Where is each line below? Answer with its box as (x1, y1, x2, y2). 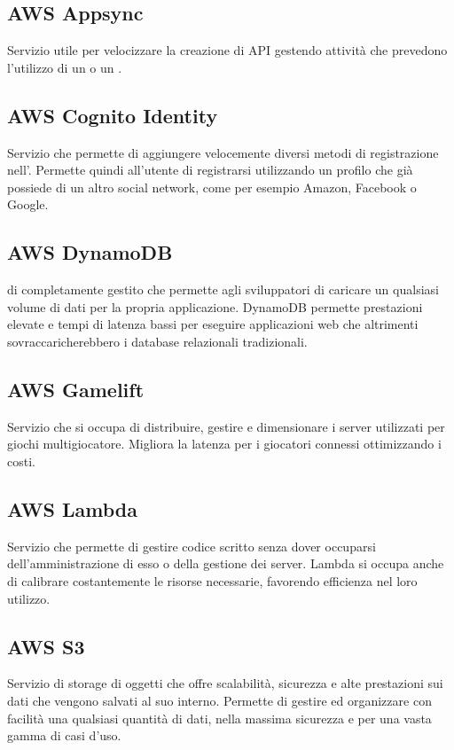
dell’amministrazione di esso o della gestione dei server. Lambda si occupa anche (7, 554, 444, 573)
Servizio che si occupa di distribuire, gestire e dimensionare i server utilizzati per (7, 417, 445, 435)
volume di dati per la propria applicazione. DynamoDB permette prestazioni (7, 297, 423, 316)
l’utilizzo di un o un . (7, 58, 122, 76)
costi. (7, 451, 35, 470)
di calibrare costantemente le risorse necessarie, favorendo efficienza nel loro (7, 571, 418, 590)
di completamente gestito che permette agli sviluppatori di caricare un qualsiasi (7, 280, 439, 299)
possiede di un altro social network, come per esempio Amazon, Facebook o (7, 177, 417, 196)
